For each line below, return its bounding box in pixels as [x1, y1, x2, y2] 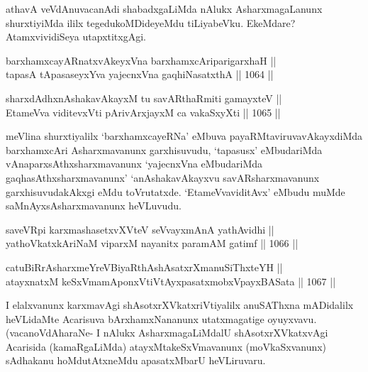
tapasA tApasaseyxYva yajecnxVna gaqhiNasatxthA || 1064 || [6, 67, 274, 82]
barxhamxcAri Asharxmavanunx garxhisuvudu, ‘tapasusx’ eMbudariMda [6, 142, 323, 157]
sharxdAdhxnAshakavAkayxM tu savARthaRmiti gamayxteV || [6, 90, 282, 105]
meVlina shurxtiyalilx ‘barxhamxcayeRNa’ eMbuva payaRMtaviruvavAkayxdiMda [6, 128, 363, 143]
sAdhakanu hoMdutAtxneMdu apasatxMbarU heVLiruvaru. [6, 353, 266, 368]
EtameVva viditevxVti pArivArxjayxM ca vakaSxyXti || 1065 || [6, 104, 281, 119]
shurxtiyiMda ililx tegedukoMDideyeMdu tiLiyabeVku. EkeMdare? [6, 15, 296, 30]
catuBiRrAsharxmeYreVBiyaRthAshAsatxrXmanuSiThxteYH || [6, 259, 283, 274]
